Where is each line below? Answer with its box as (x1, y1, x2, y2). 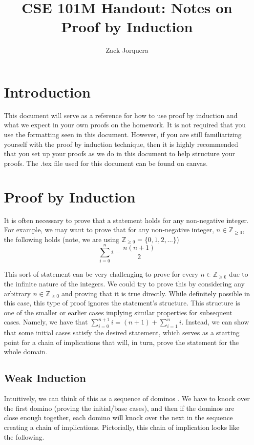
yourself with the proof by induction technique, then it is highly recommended (4, 139, 238, 149)
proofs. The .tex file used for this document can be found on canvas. (4, 158, 208, 168)
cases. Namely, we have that (4, 317, 88, 327)
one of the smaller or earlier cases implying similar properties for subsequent (4, 307, 233, 317)
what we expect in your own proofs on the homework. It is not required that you (4, 120, 246, 130)
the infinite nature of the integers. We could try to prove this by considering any (4, 279, 245, 289)
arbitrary (4, 288, 31, 298)
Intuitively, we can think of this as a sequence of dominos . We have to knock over (4, 393, 250, 404)
